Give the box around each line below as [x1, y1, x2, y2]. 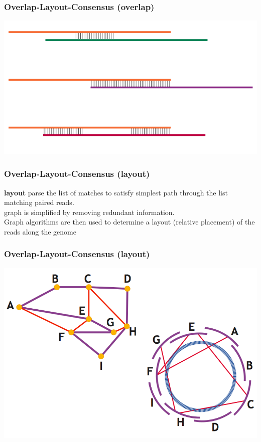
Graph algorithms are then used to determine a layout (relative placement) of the [4, 216, 255, 227]
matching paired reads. [4, 197, 74, 207]
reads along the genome [4, 226, 76, 237]
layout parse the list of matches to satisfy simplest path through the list [4, 187, 228, 197]
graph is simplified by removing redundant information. [4, 206, 175, 217]
